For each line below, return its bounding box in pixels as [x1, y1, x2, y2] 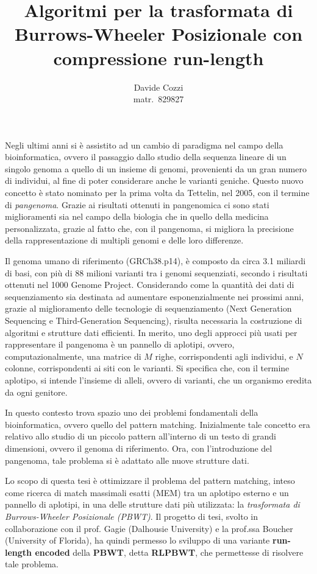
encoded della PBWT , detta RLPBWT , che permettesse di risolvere [35, 545, 304, 558]
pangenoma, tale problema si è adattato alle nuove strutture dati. [5, 453, 249, 466]
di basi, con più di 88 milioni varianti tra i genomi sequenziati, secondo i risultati [5, 266, 308, 279]
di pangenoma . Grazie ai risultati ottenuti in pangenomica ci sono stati [5, 198, 269, 211]
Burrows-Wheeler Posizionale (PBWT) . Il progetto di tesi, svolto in [5, 509, 258, 522]
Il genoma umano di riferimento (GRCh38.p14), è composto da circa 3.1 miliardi [5, 254, 306, 267]
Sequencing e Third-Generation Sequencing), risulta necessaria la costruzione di [5, 314, 302, 326]
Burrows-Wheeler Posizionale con [14, 21, 303, 46]
